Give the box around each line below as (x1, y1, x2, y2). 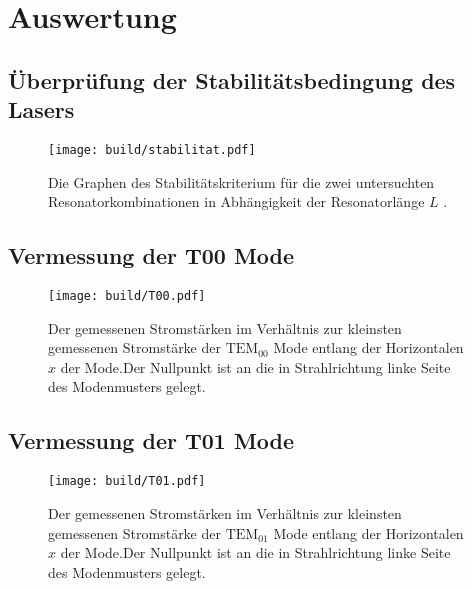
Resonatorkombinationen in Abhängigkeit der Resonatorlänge (48, 191, 425, 212)
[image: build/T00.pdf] (48, 289, 206, 304)
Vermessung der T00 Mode (8, 240, 295, 271)
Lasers (8, 94, 75, 125)
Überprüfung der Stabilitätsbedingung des (8, 64, 456, 95)
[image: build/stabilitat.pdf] (48, 142, 256, 157)
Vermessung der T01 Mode (8, 425, 295, 456)
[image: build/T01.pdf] (48, 474, 206, 489)
